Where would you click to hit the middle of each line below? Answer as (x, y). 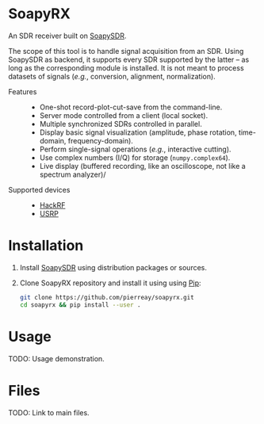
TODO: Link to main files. (49, 412)
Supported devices (39, 189)
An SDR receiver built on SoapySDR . (67, 36)
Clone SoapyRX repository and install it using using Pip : (110, 283)
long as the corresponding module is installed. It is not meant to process (126, 67)
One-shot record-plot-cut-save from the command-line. (131, 107)
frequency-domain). (100, 140)
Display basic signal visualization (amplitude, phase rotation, (138, 132)
